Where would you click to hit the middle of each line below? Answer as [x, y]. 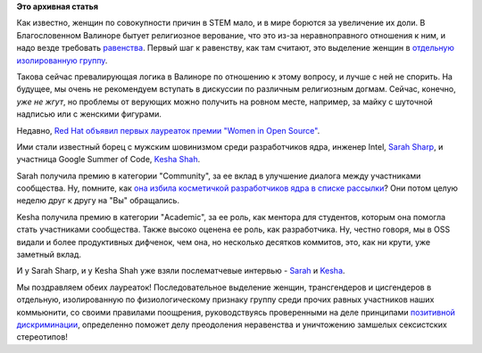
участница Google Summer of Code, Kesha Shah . [108, 160]
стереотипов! [42, 337]
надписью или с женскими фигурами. [89, 114]
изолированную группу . [62, 60]
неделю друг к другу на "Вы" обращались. [98, 201]
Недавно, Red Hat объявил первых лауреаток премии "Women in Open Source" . [168, 130]
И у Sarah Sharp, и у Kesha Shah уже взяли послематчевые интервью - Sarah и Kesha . [181, 271]
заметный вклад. [49, 255]
